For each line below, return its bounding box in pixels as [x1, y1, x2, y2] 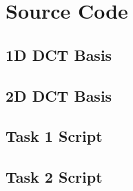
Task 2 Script [6, 166, 103, 188]
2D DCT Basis [6, 84, 112, 106]
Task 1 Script [6, 125, 103, 147]
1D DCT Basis [6, 44, 112, 65]
